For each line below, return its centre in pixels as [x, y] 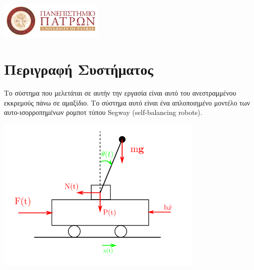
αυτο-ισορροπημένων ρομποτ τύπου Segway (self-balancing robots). [103, 112]
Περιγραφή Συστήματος [79, 69]
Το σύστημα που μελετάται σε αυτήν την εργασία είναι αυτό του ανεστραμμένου [120, 93]
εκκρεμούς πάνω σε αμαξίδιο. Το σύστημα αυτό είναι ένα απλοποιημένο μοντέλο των [127, 102]
